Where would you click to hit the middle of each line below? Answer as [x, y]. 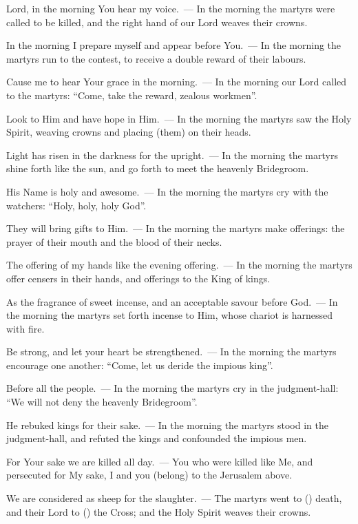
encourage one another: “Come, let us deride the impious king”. [140, 365]
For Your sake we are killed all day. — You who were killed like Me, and [160, 461]
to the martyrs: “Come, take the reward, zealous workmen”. [132, 95]
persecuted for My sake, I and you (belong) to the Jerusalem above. [149, 475]
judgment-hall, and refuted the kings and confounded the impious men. [157, 438]
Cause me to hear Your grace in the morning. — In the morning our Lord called [177, 82]
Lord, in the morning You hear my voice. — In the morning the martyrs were [171, 8]
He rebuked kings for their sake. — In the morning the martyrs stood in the [167, 425]
